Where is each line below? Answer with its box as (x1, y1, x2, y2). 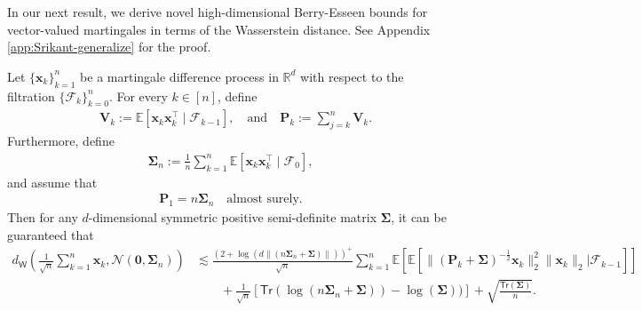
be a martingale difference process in (80, 67, 279, 85)
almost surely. (226, 193, 303, 206)
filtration (7, 86, 55, 105)
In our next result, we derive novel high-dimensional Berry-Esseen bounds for (7, 3, 428, 20)
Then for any (7, 208, 78, 227)
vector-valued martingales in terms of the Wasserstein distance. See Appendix (7, 20, 431, 38)
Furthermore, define (7, 132, 115, 150)
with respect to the (300, 67, 404, 85)
